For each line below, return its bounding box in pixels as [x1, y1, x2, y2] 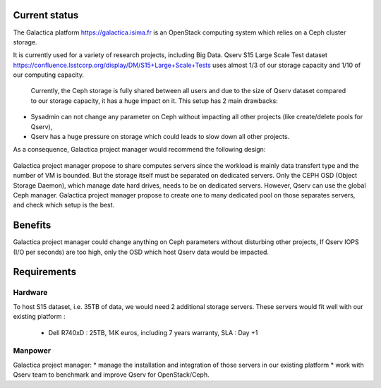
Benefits [13, 219, 52, 231]
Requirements [13, 266, 77, 278]
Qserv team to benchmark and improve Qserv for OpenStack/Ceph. [13, 370, 210, 379]
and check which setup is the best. [13, 201, 115, 210]
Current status [13, 9, 79, 21]
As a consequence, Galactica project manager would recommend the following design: [13, 145, 266, 154]
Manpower [13, 346, 52, 356]
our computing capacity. [13, 71, 85, 79]
